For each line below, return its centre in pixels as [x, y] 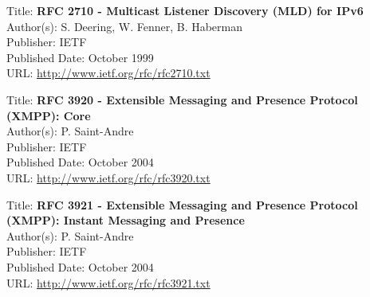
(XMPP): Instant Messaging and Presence [126, 220]
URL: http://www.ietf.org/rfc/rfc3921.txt [108, 282]
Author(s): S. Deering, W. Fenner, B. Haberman [125, 26]
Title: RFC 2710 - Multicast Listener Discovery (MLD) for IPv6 [185, 10]
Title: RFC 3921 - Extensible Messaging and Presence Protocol [182, 204]
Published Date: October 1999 [80, 57]
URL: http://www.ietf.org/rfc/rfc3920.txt [108, 177]
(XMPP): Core [49, 115]
